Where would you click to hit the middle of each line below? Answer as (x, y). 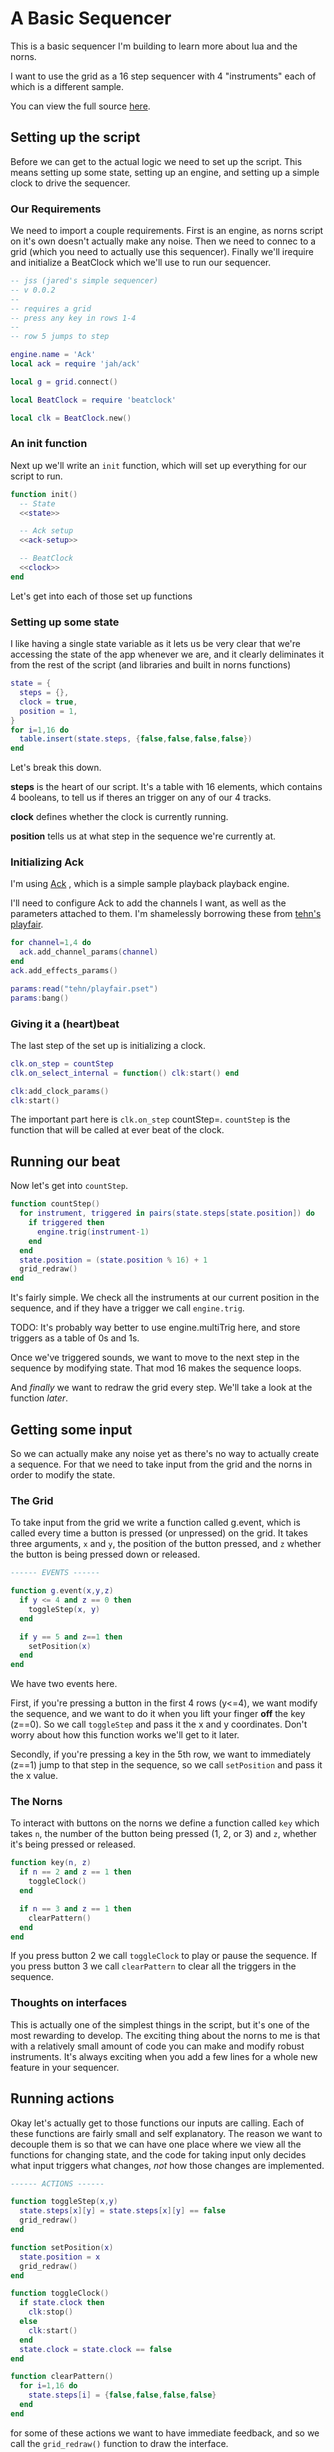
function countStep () (55, 1204)
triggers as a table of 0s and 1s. (75, 1338)
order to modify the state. (63, 1474)
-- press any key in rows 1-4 (73, 318)
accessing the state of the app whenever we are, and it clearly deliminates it (167, 654)
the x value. (34, 1776)
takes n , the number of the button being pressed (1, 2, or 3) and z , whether (163, 1834)
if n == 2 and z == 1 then (75, 1872)
